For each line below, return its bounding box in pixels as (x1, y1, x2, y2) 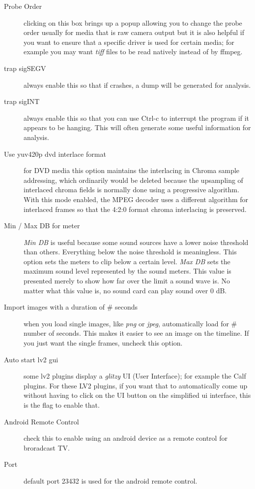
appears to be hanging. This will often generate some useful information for (24, 122, 251, 133)
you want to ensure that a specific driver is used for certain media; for (24, 36, 234, 47)
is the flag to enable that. (24, 400, 100, 410)
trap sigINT (4, 96, 40, 106)
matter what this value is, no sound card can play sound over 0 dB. (24, 285, 227, 295)
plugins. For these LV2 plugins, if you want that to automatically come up (24, 380, 248, 390)
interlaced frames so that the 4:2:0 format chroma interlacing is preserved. (24, 204, 247, 214)
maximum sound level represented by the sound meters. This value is (24, 266, 231, 276)
